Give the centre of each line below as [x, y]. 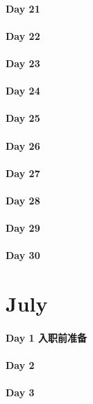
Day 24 [23, 91]
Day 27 [23, 173]
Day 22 [23, 35]
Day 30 [23, 255]
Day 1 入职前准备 [46, 337]
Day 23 [23, 63]
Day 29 [23, 228]
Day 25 [23, 118]
